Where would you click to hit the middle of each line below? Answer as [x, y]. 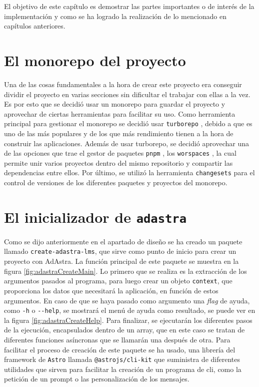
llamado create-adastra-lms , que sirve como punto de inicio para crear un [120, 251]
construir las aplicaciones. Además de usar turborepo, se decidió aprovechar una [126, 143]
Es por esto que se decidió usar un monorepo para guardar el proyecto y [115, 104]
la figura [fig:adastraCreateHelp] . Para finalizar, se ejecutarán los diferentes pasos [128, 320]
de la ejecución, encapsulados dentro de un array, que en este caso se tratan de [124, 330]
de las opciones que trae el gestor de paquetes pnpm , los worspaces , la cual [120, 153]
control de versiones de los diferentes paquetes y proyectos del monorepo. [116, 182]
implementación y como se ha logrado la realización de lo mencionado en [115, 16]
